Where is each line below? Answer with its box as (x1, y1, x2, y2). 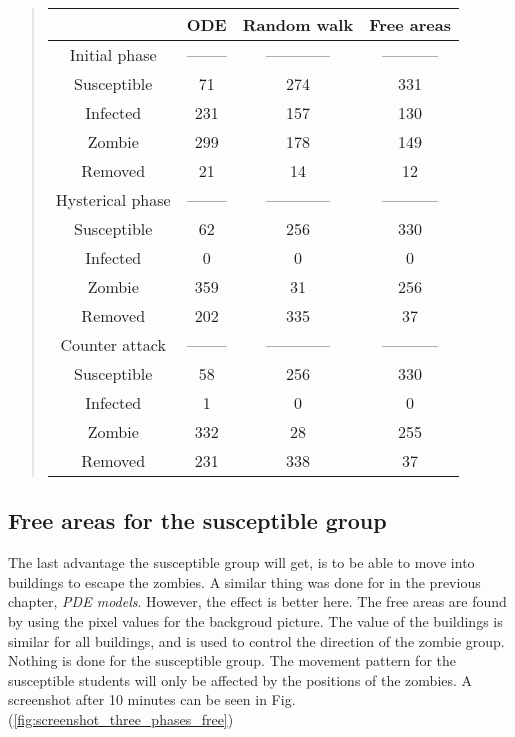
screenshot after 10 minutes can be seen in (8, 689, 267, 710)
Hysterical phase (55, 188, 171, 211)
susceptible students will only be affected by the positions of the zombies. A (8, 669, 473, 690)
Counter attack (60, 333, 166, 356)
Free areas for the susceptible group (8, 505, 387, 536)
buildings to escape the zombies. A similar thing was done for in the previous (8, 571, 481, 592)
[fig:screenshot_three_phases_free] (13, 708, 228, 729)
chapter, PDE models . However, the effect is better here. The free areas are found (8, 591, 507, 612)
